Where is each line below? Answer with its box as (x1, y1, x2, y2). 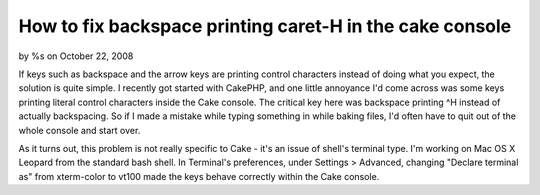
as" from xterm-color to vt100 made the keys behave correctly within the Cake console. (18, 170, 380, 182)
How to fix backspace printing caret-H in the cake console (18, 15, 512, 37)
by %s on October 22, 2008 (18, 50, 134, 62)
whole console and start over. (18, 124, 141, 136)
